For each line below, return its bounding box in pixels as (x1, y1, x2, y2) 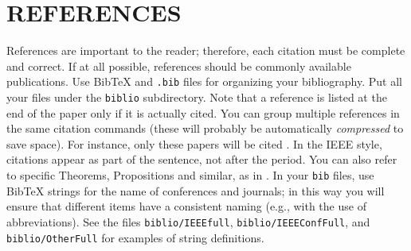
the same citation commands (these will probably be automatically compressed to (6, 120, 404, 137)
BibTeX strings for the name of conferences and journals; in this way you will (6, 182, 385, 199)
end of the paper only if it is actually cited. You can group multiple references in (6, 104, 400, 121)
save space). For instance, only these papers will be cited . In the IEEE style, (6, 135, 382, 152)
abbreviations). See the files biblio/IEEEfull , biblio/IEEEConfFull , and (6, 213, 370, 230)
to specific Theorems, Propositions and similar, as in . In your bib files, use (6, 167, 374, 183)
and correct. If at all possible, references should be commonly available (6, 57, 351, 74)
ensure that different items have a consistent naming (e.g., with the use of (6, 198, 366, 214)
